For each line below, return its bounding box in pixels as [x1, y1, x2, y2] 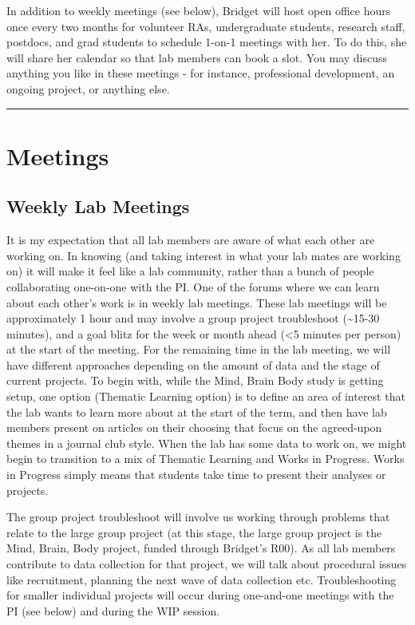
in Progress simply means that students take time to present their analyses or [6, 466, 386, 483]
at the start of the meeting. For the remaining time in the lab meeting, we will [6, 341, 391, 358]
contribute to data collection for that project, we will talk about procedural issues [6, 556, 407, 572]
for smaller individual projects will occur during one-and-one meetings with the [6, 587, 394, 603]
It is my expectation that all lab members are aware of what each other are [6, 231, 375, 248]
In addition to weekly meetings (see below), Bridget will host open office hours [6, 2, 391, 18]
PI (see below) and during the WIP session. [6, 602, 220, 619]
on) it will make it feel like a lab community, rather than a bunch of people [6, 263, 374, 279]
